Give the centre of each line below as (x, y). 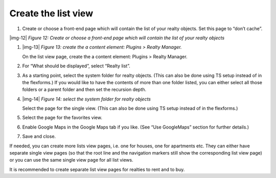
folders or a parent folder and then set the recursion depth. (84, 90)
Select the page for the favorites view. (62, 118)
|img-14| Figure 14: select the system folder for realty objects (86, 99)
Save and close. (39, 136)
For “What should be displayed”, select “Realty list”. (76, 66)
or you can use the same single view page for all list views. (71, 160)
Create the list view (51, 13)
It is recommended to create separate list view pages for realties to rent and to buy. (97, 169)
